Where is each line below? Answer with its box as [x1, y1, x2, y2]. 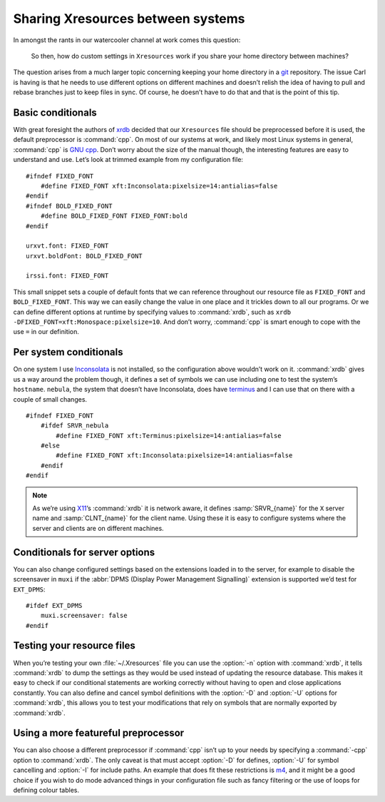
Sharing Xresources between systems [13, 11, 245, 26]
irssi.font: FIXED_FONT [26, 272, 109, 280]
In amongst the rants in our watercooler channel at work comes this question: [13, 36, 241, 44]
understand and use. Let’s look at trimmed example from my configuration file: [13, 156, 244, 164]
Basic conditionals [13, 106, 98, 118]
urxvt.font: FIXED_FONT [26, 242, 109, 250]
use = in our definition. [13, 328, 80, 336]
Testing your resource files [13, 639, 135, 652]
